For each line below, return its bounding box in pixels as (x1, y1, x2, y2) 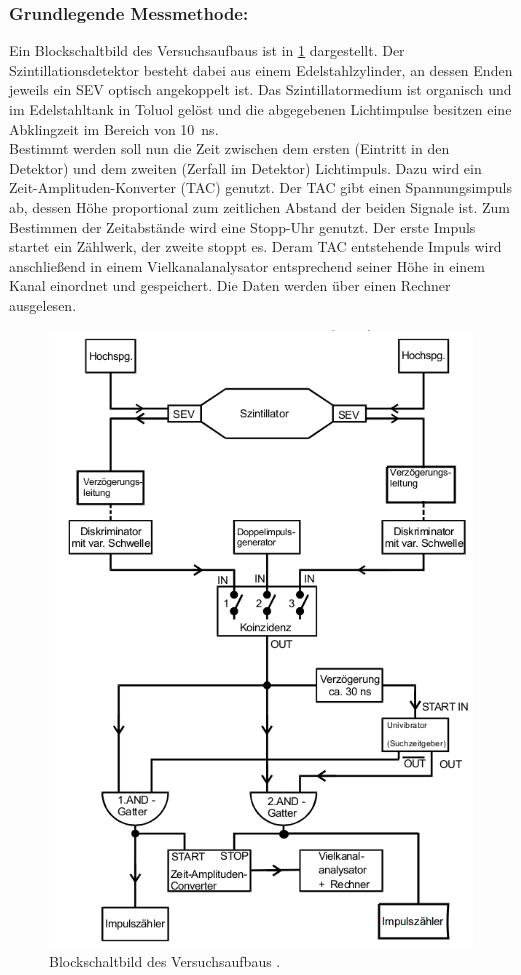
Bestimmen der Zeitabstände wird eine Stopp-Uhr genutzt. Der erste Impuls (9, 216, 476, 237)
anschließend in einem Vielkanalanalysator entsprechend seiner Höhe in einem (9, 255, 486, 276)
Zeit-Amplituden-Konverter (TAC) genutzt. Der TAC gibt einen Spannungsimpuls (9, 177, 512, 198)
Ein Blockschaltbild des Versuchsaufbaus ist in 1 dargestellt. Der (9, 40, 405, 61)
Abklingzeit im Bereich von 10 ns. (9, 118, 219, 139)
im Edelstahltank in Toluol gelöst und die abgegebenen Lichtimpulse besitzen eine (9, 99, 512, 119)
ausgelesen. (9, 294, 77, 315)
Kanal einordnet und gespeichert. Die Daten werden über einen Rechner (9, 275, 451, 296)
